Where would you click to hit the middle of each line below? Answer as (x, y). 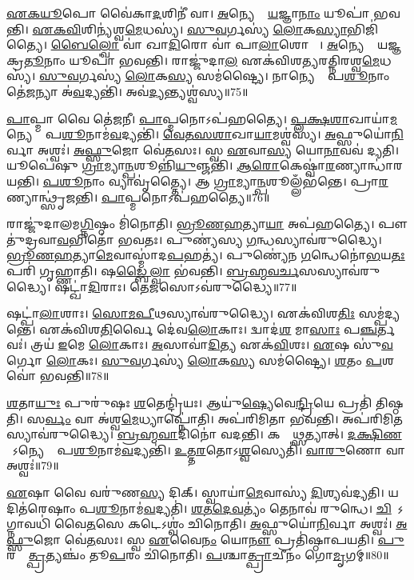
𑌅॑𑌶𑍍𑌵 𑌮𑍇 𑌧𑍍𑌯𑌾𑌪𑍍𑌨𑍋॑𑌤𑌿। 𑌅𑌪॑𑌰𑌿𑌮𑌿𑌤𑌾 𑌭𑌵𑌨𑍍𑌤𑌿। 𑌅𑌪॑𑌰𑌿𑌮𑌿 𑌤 (250, 418)
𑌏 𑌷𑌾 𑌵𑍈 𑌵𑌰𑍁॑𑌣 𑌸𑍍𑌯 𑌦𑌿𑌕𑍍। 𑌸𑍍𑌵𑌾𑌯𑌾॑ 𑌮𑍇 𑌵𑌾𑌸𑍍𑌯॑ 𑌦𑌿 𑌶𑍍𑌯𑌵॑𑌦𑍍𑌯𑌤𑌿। (195, 492)
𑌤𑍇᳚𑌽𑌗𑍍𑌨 (397, 508)
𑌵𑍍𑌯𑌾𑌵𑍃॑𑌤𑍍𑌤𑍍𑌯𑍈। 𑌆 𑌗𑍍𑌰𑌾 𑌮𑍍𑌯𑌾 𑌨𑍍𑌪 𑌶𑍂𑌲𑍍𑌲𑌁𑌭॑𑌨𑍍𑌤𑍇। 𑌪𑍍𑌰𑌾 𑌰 (248, 180)
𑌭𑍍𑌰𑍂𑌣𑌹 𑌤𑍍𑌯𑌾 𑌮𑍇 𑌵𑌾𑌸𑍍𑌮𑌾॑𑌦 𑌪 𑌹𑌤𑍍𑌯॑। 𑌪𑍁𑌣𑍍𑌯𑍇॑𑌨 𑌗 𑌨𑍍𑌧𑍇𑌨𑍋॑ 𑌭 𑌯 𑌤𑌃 (206, 255)
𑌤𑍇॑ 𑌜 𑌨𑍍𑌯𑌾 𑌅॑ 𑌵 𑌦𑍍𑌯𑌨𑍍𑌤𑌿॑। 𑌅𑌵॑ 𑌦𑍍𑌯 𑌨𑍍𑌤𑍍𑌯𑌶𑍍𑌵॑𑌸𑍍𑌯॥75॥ (127, 91)
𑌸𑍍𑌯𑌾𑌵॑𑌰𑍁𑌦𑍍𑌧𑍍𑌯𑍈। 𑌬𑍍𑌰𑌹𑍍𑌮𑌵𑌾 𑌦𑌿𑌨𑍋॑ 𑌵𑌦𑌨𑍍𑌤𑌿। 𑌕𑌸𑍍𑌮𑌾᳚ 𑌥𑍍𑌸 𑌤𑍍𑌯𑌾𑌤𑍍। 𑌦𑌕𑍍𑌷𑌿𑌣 (204, 434)
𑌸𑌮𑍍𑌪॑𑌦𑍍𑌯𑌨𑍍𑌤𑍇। (379, 313)
